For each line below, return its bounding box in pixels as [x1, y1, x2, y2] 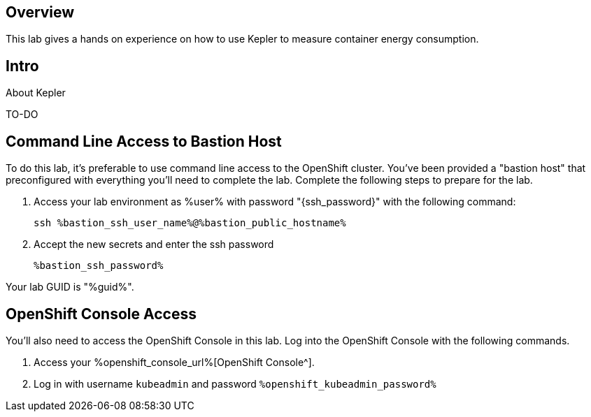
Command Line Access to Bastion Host [6, 132, 282, 150]
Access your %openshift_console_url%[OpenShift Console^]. [34, 356, 315, 368]
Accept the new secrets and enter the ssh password [34, 238, 274, 251]
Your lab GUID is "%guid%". [6, 281, 134, 293]
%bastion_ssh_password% [34, 260, 164, 272]
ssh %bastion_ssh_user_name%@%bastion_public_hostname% [34, 217, 346, 229]
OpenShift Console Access [6, 305, 197, 323]
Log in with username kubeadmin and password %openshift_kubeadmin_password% [34, 377, 436, 390]
